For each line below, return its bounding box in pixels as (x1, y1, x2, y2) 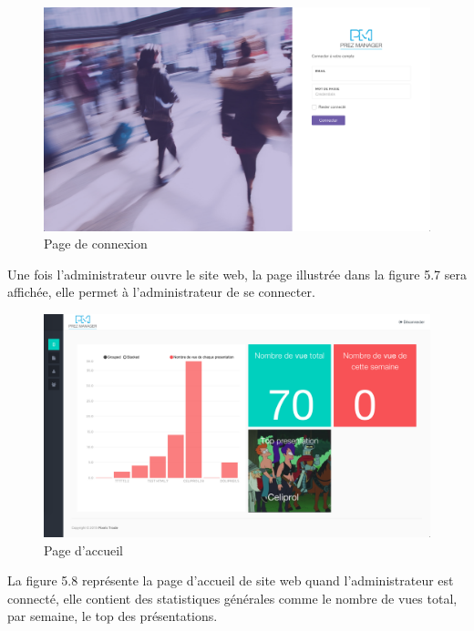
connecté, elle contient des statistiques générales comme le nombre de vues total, (7, 588, 458, 607)
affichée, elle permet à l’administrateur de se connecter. (7, 282, 315, 301)
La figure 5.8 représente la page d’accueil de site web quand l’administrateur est (7, 571, 454, 590)
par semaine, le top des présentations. (7, 606, 218, 626)
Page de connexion (44, 234, 148, 253)
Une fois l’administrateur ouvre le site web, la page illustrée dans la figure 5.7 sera (7, 264, 467, 283)
